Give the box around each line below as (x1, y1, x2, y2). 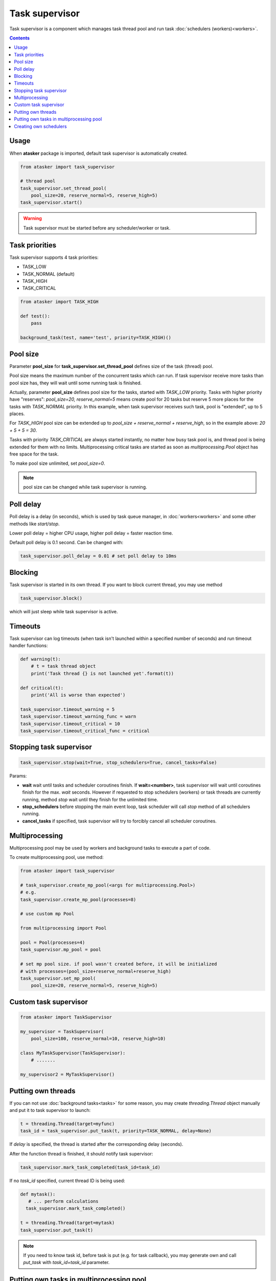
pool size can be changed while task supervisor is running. (23, 484, 148, 490)
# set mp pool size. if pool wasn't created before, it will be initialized (20, 961, 217, 967)
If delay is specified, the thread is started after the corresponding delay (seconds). (9, 1141, 183, 1147)
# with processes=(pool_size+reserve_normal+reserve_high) (20, 968, 171, 974)
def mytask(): (20, 1191, 56, 1197)
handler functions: (9, 643, 48, 649)
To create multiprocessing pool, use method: (9, 854, 104, 860)
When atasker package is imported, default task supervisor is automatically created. (9, 150, 188, 156)
